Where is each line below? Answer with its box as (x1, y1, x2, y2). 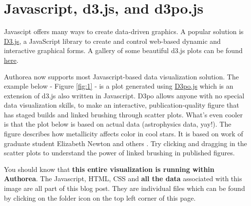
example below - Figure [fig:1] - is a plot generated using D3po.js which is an (4, 81, 233, 91)
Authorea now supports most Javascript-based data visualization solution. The (4, 71, 239, 81)
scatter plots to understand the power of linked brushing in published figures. (4, 148, 235, 158)
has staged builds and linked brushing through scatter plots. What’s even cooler (4, 109, 243, 119)
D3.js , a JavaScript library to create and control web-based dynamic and (4, 36, 221, 46)
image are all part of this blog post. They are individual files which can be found (4, 183, 245, 193)
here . (4, 55, 19, 65)
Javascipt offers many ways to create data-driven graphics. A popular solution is (4, 26, 244, 37)
